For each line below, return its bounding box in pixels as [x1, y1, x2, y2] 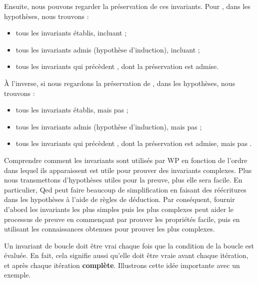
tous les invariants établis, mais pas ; [15, 104, 128, 115]
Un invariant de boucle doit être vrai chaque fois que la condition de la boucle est [4, 240, 254, 250]
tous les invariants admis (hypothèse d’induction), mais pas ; [15, 121, 202, 131]
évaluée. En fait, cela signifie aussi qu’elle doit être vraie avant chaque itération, [4, 250, 248, 260]
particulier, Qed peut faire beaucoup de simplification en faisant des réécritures [4, 184, 246, 194]
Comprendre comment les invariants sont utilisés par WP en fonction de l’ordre [4, 154, 247, 165]
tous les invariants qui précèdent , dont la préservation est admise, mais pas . [15, 138, 252, 148]
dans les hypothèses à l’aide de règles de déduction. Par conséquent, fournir [4, 194, 235, 204]
